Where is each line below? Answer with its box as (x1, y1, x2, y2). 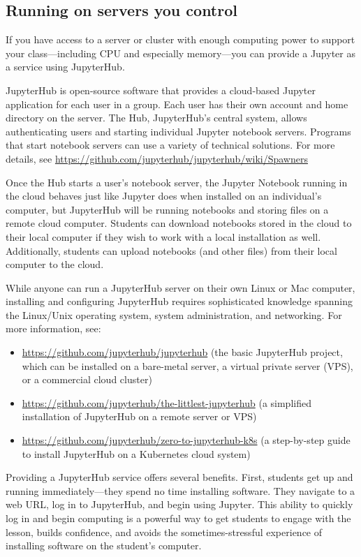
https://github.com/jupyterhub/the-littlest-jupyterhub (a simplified (22, 395, 311, 410)
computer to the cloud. (6, 257, 104, 272)
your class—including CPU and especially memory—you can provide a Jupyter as (6, 45, 355, 60)
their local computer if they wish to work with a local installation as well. (6, 229, 321, 244)
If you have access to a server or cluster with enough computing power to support (6, 32, 355, 47)
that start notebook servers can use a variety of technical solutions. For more (6, 138, 335, 152)
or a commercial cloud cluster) (22, 372, 152, 387)
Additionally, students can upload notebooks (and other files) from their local (6, 243, 337, 258)
